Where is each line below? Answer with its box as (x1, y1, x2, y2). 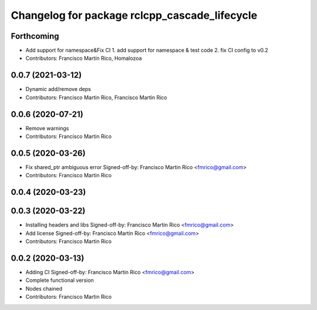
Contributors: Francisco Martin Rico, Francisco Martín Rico (25, 94, 167, 101)
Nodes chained (25, 285, 63, 292)
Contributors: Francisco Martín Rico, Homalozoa (25, 55, 142, 62)
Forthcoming (11, 31, 59, 41)
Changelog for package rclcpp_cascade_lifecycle (11, 9, 258, 22)
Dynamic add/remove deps (25, 86, 91, 93)
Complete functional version (25, 277, 94, 284)
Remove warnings (25, 124, 69, 132)
